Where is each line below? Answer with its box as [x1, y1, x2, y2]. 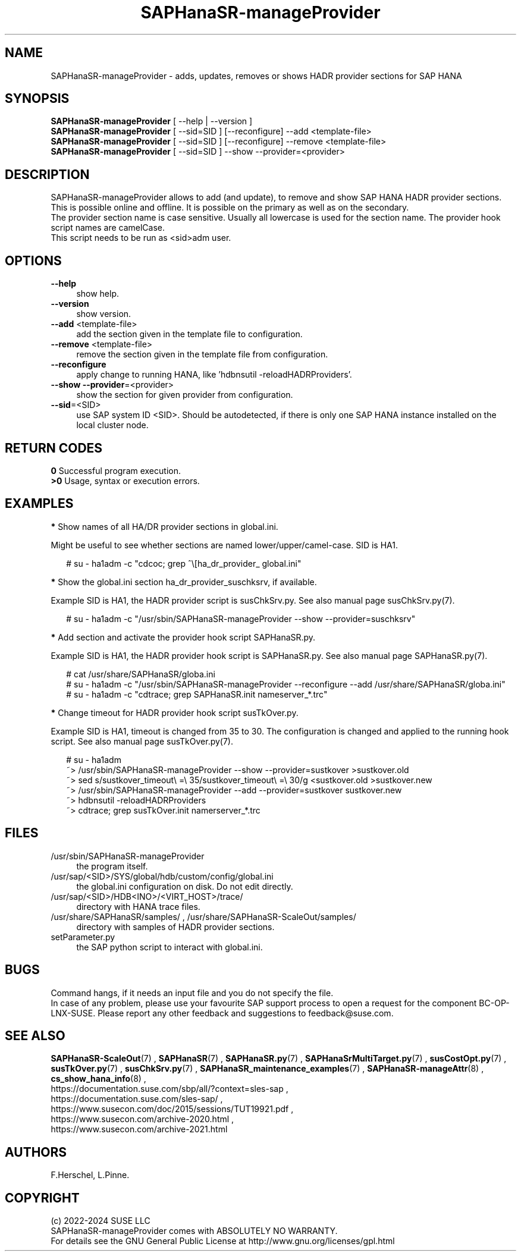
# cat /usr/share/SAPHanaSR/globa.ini [66, 668, 215, 679]
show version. [76, 309, 131, 319]
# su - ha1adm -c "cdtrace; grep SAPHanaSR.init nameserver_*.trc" [66, 689, 328, 699]
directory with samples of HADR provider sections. [76, 921, 275, 932]
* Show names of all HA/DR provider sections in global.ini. [51, 521, 278, 532]
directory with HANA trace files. [76, 901, 200, 912]
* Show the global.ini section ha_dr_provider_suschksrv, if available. [51, 576, 317, 587]
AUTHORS [5, 1144, 67, 1160]
